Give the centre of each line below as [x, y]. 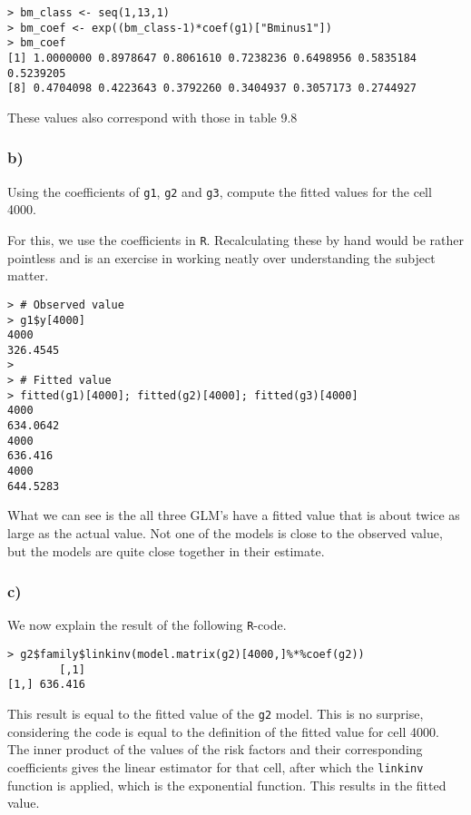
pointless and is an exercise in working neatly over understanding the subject [221, 257]
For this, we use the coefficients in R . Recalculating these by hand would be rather [236, 240]
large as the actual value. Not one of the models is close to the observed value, [225, 532]
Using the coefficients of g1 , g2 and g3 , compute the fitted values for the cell [220, 191]
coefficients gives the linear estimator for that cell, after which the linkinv [216, 766]
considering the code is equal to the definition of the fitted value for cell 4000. [223, 731]
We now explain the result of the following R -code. [147, 625]
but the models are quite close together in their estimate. [166, 550]
